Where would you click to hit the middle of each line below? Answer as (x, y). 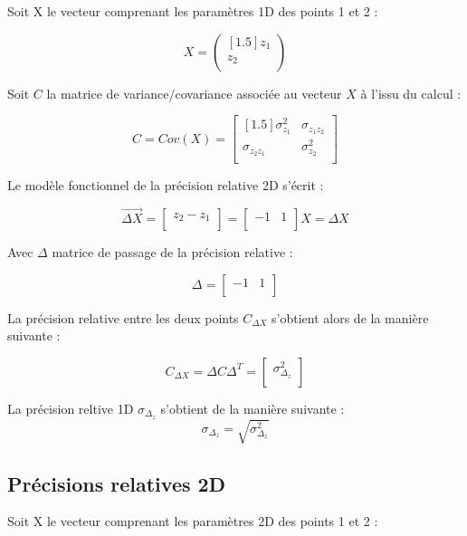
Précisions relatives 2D (117, 483)
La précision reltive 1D (71, 408)
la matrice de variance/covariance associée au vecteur (194, 93)
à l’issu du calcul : (411, 93)
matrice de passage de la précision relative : (172, 251)
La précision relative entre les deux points (123, 317)
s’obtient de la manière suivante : (253, 408)
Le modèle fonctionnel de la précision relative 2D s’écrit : (166, 185)
